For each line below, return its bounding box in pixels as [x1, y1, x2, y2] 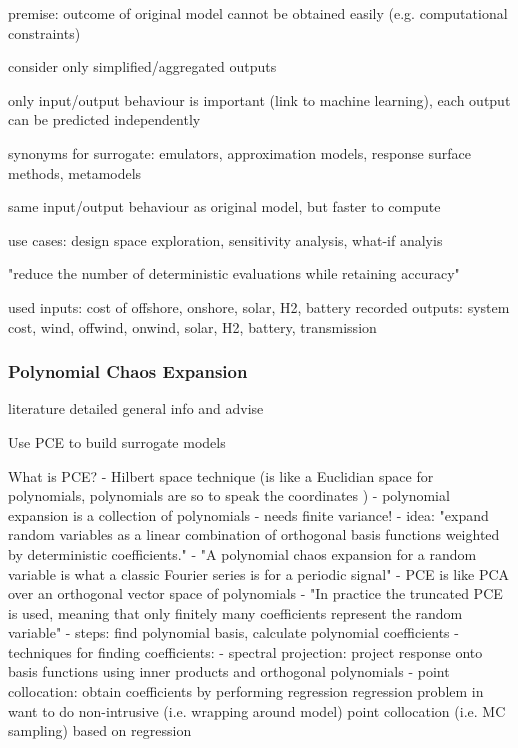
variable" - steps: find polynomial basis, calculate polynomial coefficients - [8, 622, 459, 643]
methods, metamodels [8, 162, 142, 183]
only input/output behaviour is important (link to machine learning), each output [8, 89, 511, 110]
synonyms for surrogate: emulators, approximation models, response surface [8, 142, 471, 163]
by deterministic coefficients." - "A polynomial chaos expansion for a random [8, 543, 477, 564]
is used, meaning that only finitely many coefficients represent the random [8, 602, 463, 623]
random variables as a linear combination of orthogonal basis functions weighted [8, 524, 500, 545]
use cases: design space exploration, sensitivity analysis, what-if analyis [8, 229, 443, 250]
